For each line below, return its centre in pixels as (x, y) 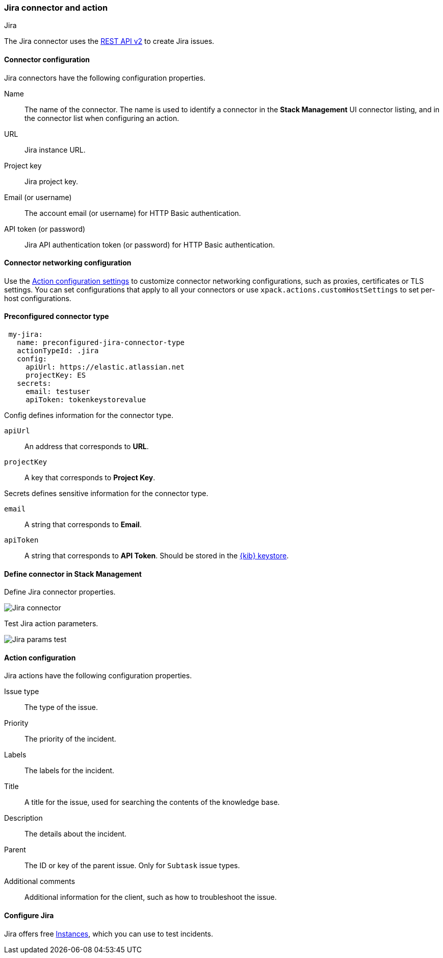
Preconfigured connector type (57, 316)
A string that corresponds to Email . (83, 525)
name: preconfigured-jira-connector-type (101, 343)
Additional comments (40, 881)
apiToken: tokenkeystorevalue (86, 400)
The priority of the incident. (70, 739)
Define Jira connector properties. (60, 592)
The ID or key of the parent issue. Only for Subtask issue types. (132, 866)
